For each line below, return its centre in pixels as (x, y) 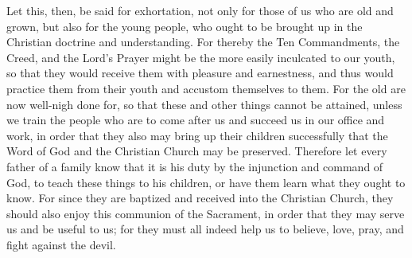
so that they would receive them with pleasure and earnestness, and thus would (200, 73)
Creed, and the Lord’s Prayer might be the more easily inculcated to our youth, (201, 57)
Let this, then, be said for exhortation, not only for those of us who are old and (200, 10)
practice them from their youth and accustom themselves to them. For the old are (206, 88)
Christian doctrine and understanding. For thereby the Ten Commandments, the (203, 42)
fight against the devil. (61, 244)
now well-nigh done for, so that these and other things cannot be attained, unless (204, 104)
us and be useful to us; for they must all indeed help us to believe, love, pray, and (205, 229)
